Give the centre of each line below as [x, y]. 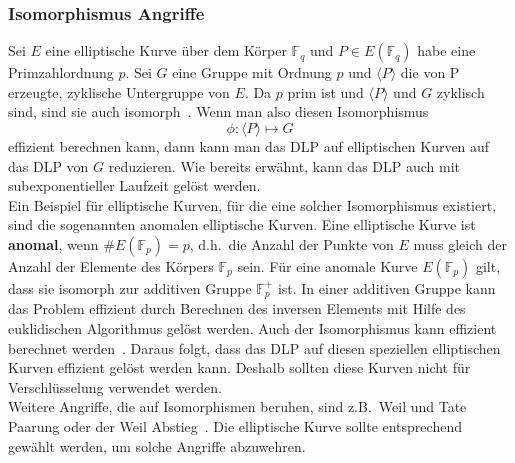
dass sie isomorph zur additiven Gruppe [130, 287]
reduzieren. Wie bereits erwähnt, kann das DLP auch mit [284, 165]
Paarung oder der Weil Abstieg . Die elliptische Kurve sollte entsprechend [235, 425]
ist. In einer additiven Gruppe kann [386, 287]
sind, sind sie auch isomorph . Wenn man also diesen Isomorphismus [218, 111]
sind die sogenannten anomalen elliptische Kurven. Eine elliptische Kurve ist [242, 224]
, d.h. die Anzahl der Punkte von [291, 243]
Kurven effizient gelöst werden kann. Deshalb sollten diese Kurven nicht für [239, 367]
